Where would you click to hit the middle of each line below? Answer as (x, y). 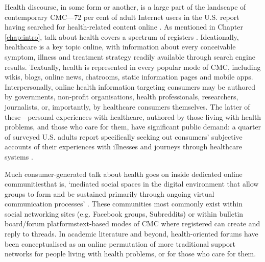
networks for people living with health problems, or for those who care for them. (130, 254)
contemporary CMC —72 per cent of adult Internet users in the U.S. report (122, 17)
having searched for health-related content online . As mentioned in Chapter (124, 27)
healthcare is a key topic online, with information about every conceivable (120, 47)
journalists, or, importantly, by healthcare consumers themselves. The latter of (127, 106)
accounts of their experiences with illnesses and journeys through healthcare (123, 147)
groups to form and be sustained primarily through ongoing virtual (110, 193)
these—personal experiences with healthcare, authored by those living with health (133, 116)
